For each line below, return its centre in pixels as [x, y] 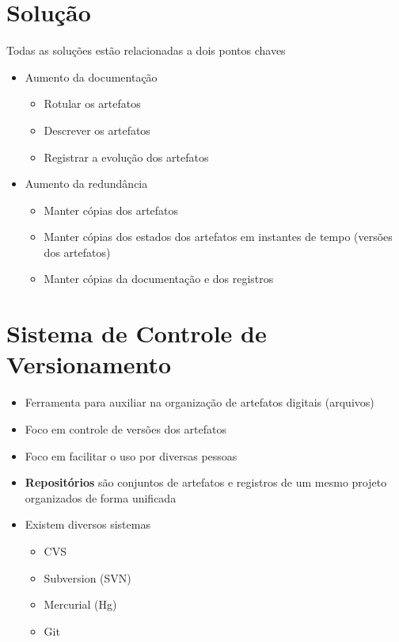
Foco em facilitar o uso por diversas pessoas [131, 455]
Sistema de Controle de [137, 333]
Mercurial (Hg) [80, 604]
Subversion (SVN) [87, 577]
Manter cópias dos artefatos [111, 210]
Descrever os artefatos [97, 130]
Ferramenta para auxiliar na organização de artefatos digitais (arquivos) [199, 402]
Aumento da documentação [91, 76]
